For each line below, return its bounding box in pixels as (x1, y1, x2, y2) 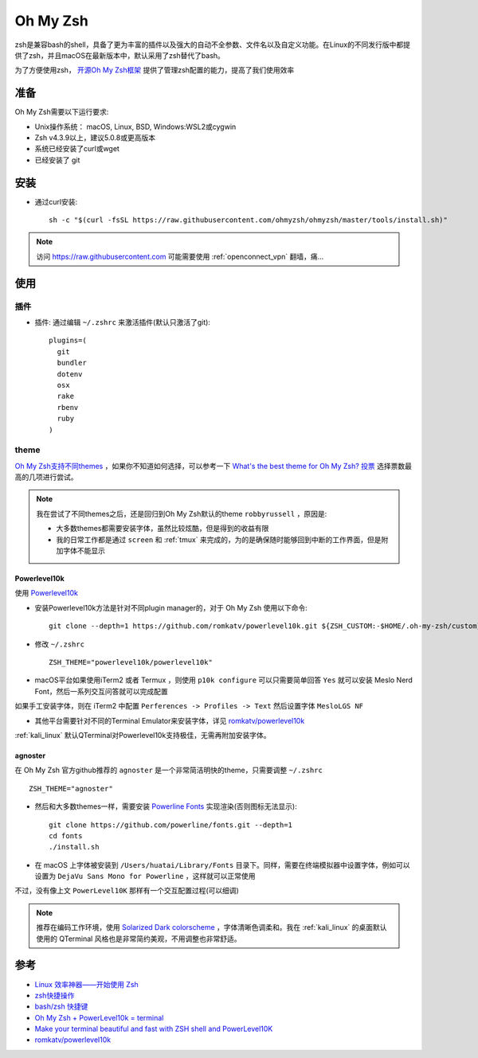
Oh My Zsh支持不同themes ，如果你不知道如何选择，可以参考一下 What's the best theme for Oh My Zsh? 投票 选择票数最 (14, 461, 412, 470)
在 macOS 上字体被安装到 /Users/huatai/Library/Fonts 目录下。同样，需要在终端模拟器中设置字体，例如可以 (34, 860, 410, 869)
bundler (57, 358, 87, 368)
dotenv (57, 369, 83, 378)
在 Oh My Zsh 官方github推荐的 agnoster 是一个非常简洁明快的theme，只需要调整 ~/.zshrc (14, 765, 323, 775)
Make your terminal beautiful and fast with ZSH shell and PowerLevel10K (34, 1024, 273, 1034)
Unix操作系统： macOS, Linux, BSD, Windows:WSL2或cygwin (34, 122, 237, 131)
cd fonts (49, 831, 83, 840)
